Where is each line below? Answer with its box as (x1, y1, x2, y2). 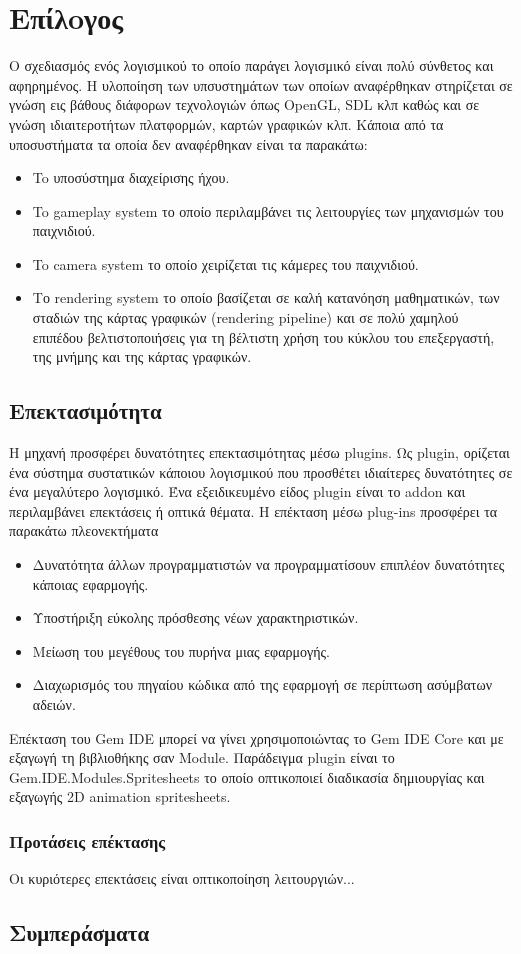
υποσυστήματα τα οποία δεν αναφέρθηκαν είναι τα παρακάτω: (9, 133, 368, 154)
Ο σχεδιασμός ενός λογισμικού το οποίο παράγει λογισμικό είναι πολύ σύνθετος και (9, 55, 494, 76)
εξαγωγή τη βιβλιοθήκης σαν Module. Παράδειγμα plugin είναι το (9, 747, 395, 768)
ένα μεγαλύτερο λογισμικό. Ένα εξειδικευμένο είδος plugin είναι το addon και (9, 481, 466, 502)
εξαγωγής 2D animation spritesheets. (9, 786, 231, 807)
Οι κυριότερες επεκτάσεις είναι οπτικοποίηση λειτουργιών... (9, 868, 355, 889)
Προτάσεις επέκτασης (9, 828, 166, 853)
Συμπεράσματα (9, 917, 150, 948)
